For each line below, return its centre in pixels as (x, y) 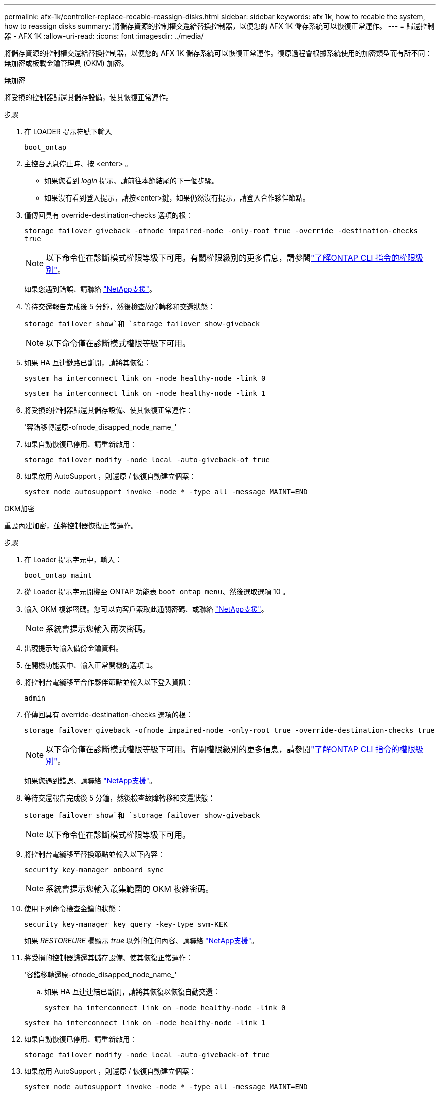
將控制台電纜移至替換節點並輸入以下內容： (94, 854)
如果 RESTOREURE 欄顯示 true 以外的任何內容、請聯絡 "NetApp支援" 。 (141, 940)
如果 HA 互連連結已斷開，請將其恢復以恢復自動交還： (132, 992)
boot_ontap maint (58, 575)
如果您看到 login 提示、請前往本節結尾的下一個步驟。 (132, 181)
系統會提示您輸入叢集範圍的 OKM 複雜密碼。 (130, 889)
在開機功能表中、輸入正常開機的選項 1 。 (91, 665)
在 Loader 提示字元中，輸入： (73, 560)
